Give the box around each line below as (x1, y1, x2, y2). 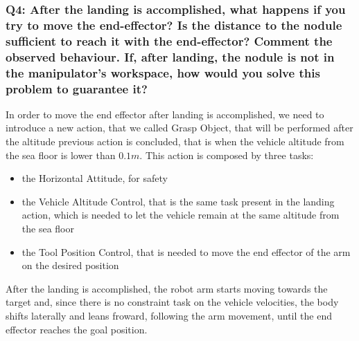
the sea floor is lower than (6, 147, 116, 162)
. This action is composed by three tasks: (139, 147, 314, 162)
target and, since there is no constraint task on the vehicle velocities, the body (6, 295, 339, 309)
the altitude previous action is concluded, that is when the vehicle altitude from (6, 134, 344, 149)
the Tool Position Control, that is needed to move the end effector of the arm (21, 244, 351, 259)
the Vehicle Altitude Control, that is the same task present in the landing (21, 194, 335, 208)
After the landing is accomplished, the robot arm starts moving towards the (6, 281, 328, 295)
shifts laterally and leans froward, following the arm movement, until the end (6, 308, 332, 322)
